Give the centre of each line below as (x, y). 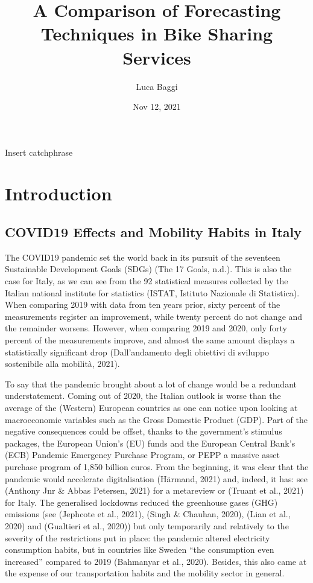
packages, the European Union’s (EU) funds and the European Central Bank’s (150, 443)
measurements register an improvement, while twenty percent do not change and (154, 316)
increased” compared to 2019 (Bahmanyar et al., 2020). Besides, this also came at (156, 561)
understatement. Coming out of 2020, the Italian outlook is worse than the (143, 396)
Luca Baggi (157, 86)
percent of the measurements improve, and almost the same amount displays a (150, 340)
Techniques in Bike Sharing (157, 33)
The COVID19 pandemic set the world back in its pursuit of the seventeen (143, 257)
